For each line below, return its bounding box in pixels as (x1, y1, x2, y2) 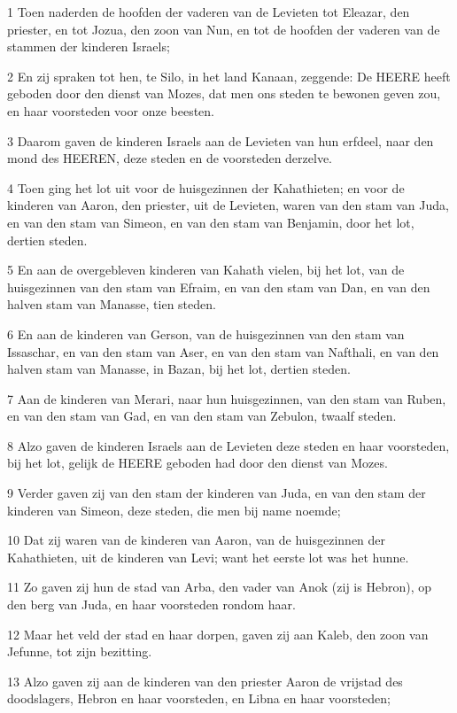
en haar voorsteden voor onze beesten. (7, 101, 214, 120)
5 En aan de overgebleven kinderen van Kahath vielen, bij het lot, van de (7, 260, 405, 279)
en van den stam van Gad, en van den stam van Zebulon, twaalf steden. (7, 407, 397, 425)
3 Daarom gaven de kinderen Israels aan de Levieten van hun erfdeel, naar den (7, 131, 434, 150)
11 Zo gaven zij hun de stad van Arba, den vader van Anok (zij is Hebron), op (7, 577, 431, 596)
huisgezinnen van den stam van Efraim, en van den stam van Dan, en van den (7, 277, 430, 296)
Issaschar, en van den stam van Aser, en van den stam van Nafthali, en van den (7, 342, 439, 360)
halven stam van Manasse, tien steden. (7, 295, 216, 314)
